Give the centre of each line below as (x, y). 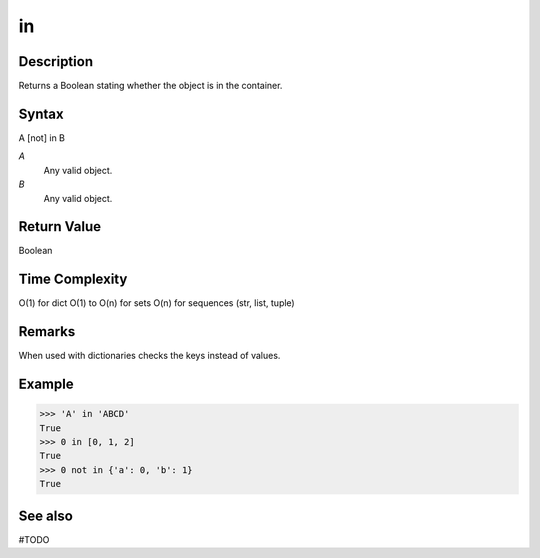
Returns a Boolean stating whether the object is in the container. (150, 86)
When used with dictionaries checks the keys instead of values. (149, 356)
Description (56, 61)
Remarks (47, 331)
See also (46, 515)
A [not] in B (41, 137)
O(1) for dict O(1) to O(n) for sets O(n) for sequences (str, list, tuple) (156, 303)
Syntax (41, 113)
